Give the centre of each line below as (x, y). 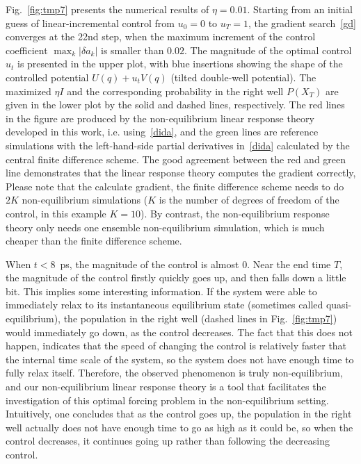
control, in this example (56, 213)
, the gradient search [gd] (302, 23)
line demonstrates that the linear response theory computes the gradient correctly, (181, 173)
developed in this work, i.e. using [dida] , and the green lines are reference (162, 132)
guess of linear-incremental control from (90, 23)
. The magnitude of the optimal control (268, 50)
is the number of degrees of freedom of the (249, 200)
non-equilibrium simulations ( (85, 200)
